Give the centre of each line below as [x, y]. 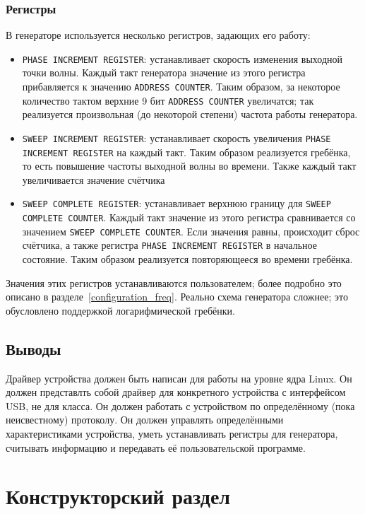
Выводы [34, 348]
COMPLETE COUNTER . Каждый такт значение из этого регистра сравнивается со [189, 217]
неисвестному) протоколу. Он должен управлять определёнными [145, 420]
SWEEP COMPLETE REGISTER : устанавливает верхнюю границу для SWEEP [176, 203]
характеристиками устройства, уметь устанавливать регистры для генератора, [172, 434]
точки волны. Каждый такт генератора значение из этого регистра [164, 72]
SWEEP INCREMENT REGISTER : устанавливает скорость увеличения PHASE [176, 138]
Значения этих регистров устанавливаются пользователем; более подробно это [174, 282]
